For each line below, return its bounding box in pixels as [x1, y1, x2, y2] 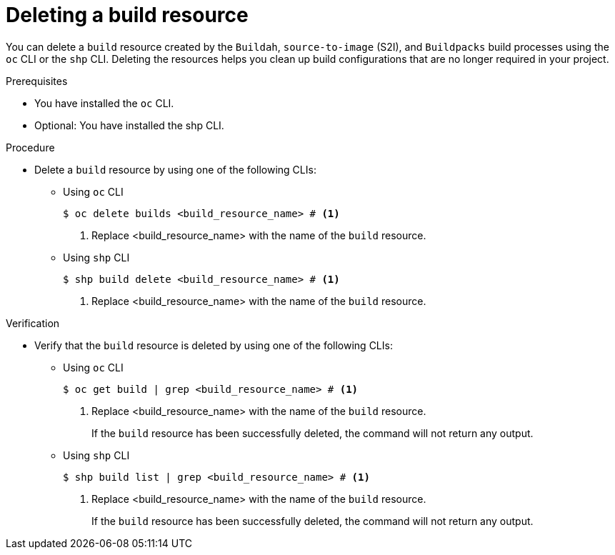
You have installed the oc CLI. [34, 96, 174, 109]
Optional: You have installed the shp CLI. [34, 119, 224, 131]
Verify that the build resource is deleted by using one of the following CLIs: [34, 339, 393, 351]
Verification [6, 316, 60, 329]
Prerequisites [6, 74, 68, 87]
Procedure [6, 141, 55, 154]
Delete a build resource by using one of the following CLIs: [34, 163, 316, 176]
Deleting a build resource [6, 3, 249, 27]
